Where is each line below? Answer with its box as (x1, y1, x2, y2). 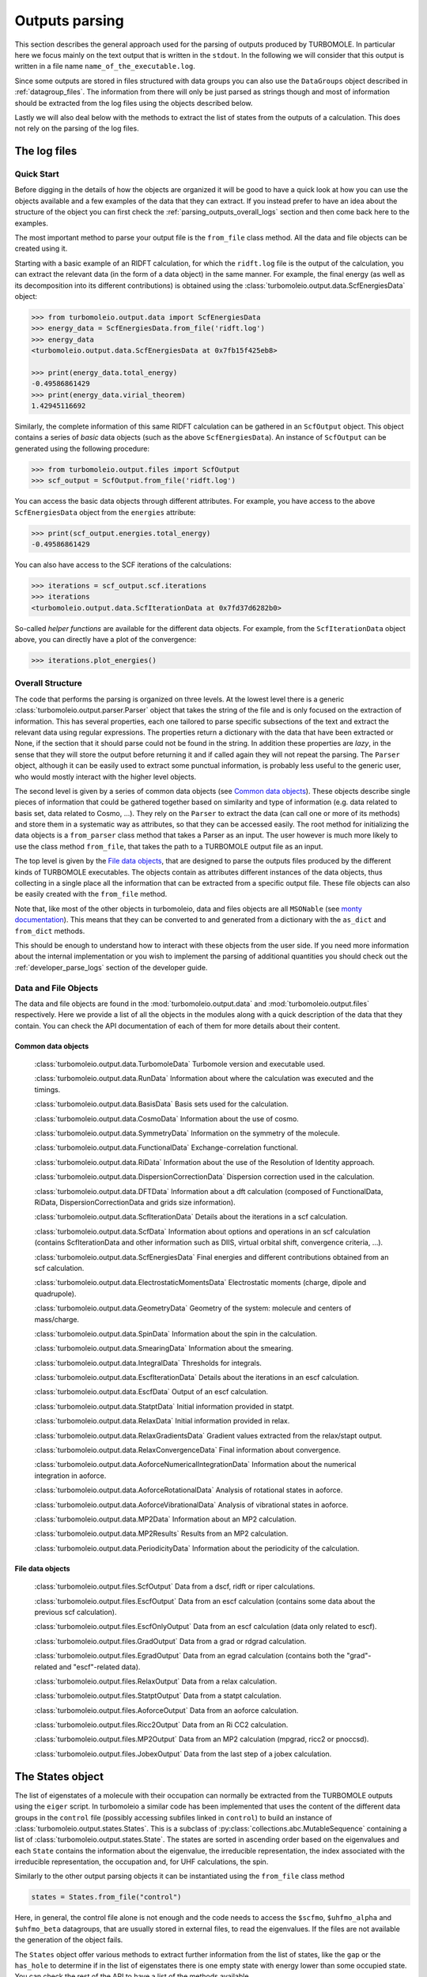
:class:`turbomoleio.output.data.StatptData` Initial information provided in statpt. (34, 1401, 294, 1411)
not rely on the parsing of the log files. (14, 123, 139, 134)
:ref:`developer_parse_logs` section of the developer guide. (14, 962, 208, 972)
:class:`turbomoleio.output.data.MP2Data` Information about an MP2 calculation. (34, 1514, 297, 1524)
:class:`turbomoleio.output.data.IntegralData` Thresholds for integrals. (34, 1358, 263, 1367)
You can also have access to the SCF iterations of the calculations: (14, 560, 232, 569)
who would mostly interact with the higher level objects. (14, 772, 197, 781)
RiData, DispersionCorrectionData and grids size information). (34, 1198, 236, 1207)
